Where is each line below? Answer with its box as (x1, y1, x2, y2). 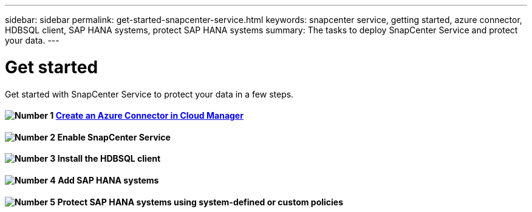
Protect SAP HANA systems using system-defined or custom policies (57, 196, 344, 207)
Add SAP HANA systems (58, 174, 159, 185)
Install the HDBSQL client (57, 153, 161, 164)
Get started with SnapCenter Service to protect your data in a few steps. (5, 88, 294, 99)
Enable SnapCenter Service (57, 131, 171, 142)
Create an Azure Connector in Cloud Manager (55, 110, 244, 121)
